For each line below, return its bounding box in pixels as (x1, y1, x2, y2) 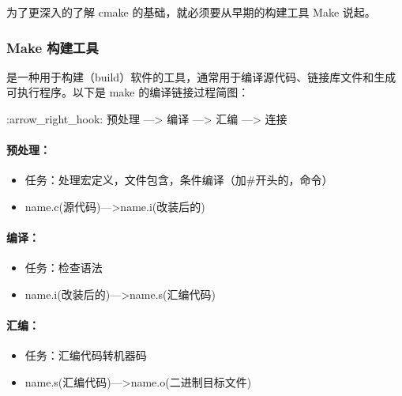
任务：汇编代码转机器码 (24, 347, 147, 364)
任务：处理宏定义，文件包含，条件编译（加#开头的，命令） (24, 172, 333, 188)
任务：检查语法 (24, 259, 103, 276)
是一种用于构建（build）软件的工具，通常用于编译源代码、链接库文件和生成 (6, 68, 396, 85)
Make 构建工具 (6, 37, 99, 57)
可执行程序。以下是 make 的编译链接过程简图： (6, 84, 250, 100)
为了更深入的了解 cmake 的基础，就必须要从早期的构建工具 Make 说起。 (6, 4, 376, 20)
